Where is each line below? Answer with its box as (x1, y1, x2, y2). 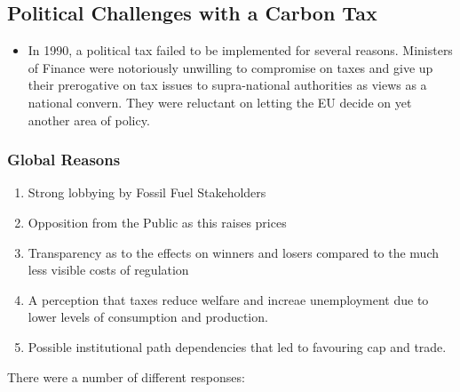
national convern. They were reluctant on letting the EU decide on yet (28, 92, 412, 111)
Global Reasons (7, 148, 121, 171)
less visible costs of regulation (28, 260, 189, 279)
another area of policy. (28, 110, 150, 129)
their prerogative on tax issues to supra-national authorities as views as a (28, 76, 427, 94)
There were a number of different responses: (7, 367, 245, 386)
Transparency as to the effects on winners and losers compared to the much (28, 243, 440, 261)
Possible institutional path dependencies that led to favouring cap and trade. (28, 337, 447, 356)
